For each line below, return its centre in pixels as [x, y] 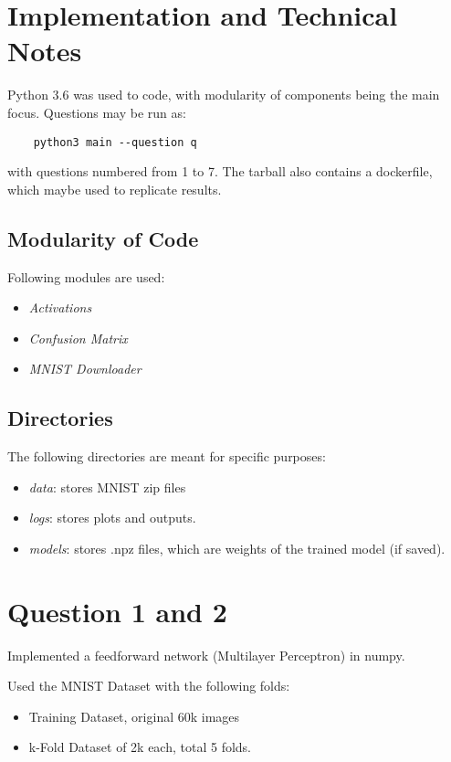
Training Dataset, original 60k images [134, 716]
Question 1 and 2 [117, 611]
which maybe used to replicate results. [115, 189]
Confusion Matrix [78, 338]
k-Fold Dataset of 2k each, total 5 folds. [140, 747]
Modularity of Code [103, 238]
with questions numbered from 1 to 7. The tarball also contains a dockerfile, [220, 171]
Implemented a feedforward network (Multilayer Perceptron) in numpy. [206, 655]
